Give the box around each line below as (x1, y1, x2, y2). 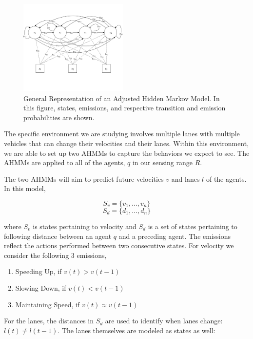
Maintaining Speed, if (15, 299, 80, 309)
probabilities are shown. (23, 112, 95, 122)
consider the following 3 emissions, (4, 250, 107, 260)
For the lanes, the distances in (4, 316, 94, 326)
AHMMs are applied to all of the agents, (4, 157, 125, 168)
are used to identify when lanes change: (105, 316, 223, 326)
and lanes (171, 173, 200, 184)
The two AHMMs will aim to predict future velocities (4, 173, 164, 184)
